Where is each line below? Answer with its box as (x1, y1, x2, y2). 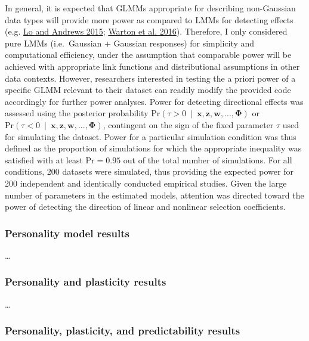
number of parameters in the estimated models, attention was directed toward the (5, 188, 304, 201)
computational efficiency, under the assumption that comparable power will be (5, 48, 292, 61)
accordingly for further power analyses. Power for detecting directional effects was (5, 95, 304, 107)
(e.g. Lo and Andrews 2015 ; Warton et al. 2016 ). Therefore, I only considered (5, 25, 288, 38)
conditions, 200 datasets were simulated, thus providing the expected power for (5, 165, 293, 178)
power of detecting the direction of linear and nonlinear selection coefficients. (5, 200, 286, 213)
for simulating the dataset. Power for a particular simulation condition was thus (5, 130, 296, 142)
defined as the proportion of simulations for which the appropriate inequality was (5, 142, 302, 154)
